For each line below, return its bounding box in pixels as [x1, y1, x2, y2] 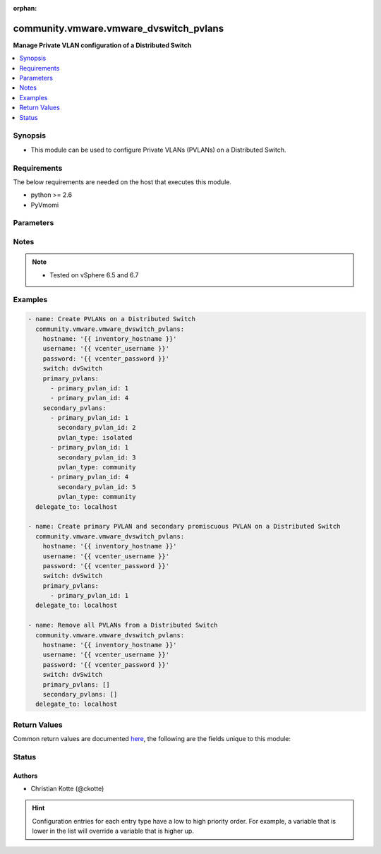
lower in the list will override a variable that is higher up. [32, 826, 194, 836]
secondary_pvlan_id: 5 [57, 483, 137, 491]
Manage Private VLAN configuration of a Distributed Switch [13, 41, 192, 49]
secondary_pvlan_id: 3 [57, 453, 137, 462]
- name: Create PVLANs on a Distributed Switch [28, 315, 195, 323]
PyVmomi [30, 200, 59, 209]
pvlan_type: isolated [57, 433, 133, 441]
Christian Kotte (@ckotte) [30, 784, 104, 793]
